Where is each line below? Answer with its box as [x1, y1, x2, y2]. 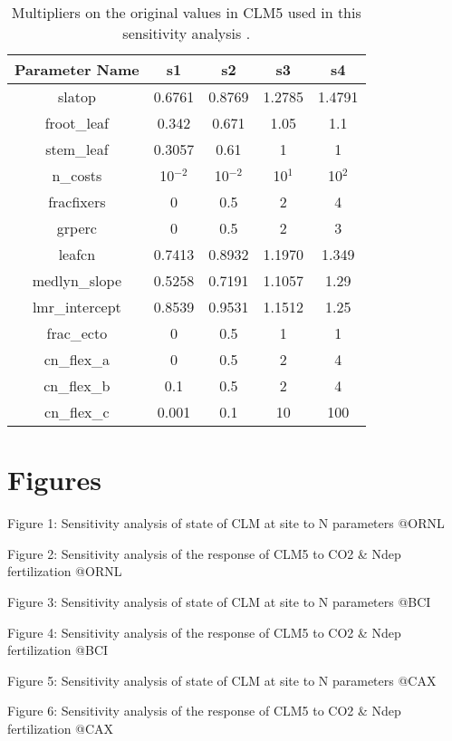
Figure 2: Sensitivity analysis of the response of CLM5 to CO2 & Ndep [7, 544, 401, 563]
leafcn [58, 244, 96, 265]
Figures [7, 461, 101, 498]
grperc [56, 217, 97, 238]
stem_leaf [45, 139, 109, 159]
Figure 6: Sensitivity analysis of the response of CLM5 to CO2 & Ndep [7, 701, 401, 720]
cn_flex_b [43, 375, 111, 396]
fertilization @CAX [7, 718, 114, 737]
